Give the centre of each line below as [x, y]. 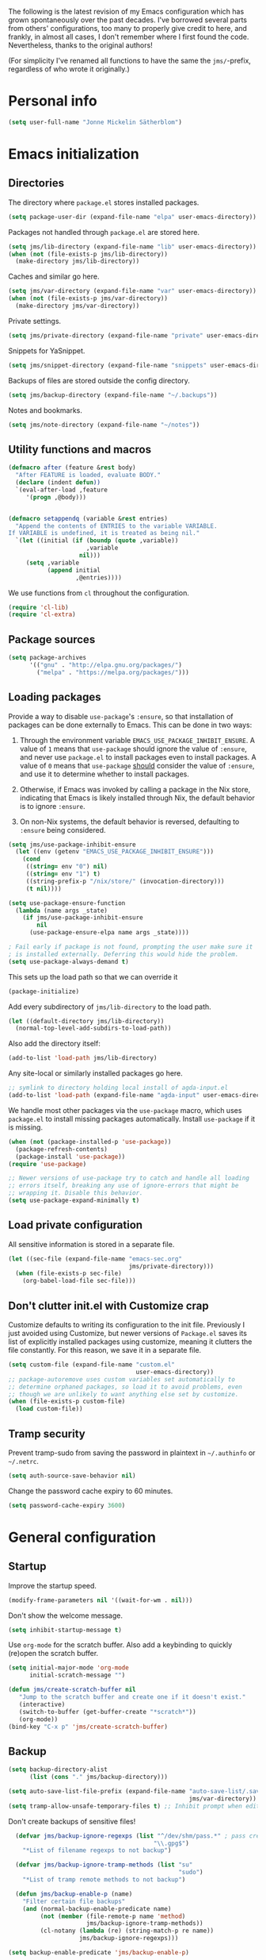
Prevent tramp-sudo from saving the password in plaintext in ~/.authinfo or [132, 1453]
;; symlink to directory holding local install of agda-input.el [118, 1088]
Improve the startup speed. [53, 1585]
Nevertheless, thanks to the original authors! [80, 45]
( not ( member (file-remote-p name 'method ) [113, 1916]
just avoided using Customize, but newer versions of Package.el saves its [128, 1333]
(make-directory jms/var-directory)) [78, 306]
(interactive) [42, 1704]
